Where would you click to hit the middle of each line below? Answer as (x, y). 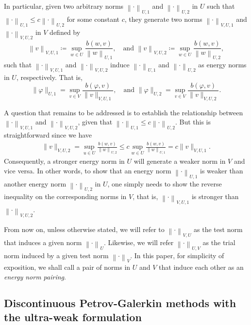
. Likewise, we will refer (139, 242)
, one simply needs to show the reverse (165, 183)
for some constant (93, 19)
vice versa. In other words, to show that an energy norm (88, 170)
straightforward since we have (48, 135)
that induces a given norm (43, 242)
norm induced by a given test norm (56, 255)
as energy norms (222, 64)
